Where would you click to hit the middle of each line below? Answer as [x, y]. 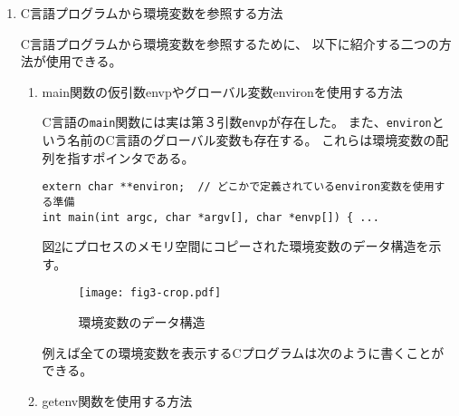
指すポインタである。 [131, 157]
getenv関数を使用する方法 [117, 400]
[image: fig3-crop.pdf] [150, 293]
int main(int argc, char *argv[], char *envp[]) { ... [210, 217]
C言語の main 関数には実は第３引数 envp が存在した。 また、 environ [237, 122]
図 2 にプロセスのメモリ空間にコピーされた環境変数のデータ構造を [235, 246]
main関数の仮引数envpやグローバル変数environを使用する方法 [222, 91]
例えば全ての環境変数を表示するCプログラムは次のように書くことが [243, 352]
